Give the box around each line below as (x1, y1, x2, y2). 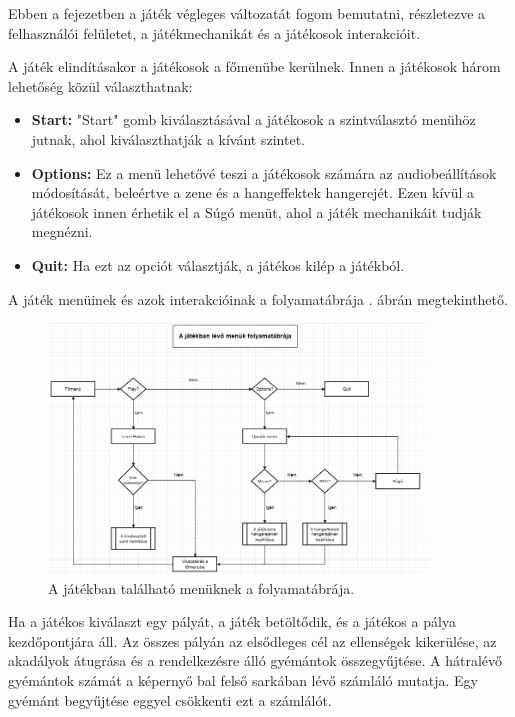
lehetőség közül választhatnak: (8, 75, 193, 96)
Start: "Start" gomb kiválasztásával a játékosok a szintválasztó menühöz (31, 109, 476, 130)
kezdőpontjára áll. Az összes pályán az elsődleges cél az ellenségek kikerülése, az (8, 630, 497, 651)
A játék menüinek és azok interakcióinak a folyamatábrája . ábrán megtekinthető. (8, 288, 508, 309)
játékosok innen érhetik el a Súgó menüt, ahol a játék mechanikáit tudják (31, 201, 482, 222)
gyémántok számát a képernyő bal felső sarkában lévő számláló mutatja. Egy (8, 669, 478, 690)
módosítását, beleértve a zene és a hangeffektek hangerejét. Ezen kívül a (31, 182, 475, 203)
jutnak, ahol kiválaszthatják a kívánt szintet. (31, 128, 305, 149)
